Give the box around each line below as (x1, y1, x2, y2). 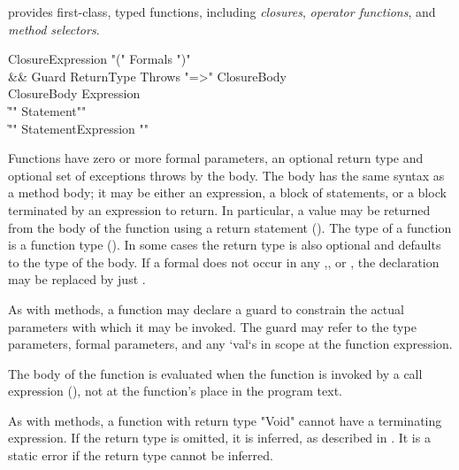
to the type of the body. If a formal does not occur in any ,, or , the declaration (8, 252, 440, 271)
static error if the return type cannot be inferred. (8, 446, 273, 465)
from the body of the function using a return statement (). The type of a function (8, 218, 452, 236)
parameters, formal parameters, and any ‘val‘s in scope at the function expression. (8, 335, 453, 353)
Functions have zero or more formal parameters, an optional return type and (8, 149, 424, 167)
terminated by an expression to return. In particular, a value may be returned (8, 200, 431, 219)
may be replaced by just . (8, 270, 146, 289)
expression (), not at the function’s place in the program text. (8, 381, 342, 400)
